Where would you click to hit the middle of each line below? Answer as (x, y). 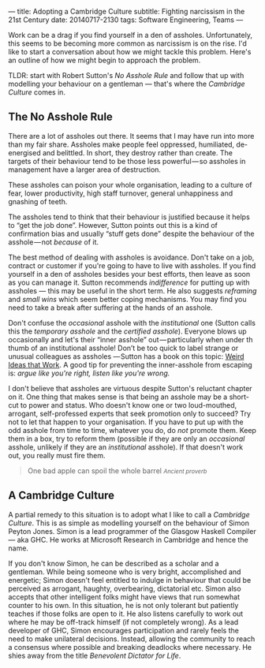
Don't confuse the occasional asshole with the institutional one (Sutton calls (132, 323)
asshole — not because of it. (54, 242)
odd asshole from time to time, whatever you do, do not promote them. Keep (132, 430)
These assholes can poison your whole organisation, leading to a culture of (130, 185)
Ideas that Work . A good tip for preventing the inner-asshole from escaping (130, 364)
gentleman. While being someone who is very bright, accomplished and (125, 572)
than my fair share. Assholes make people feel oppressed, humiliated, (121, 144)
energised (24, 152)
